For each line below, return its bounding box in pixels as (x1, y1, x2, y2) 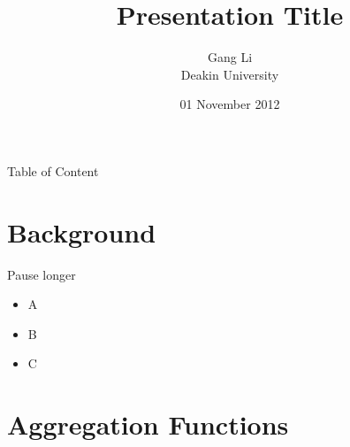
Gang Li (207, 48, 253, 66)
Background (7, 213, 156, 250)
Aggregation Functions (7, 406, 289, 443)
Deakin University (180, 65, 279, 83)
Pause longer (7, 265, 76, 283)
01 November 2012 (179, 95, 280, 113)
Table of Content (7, 161, 99, 180)
